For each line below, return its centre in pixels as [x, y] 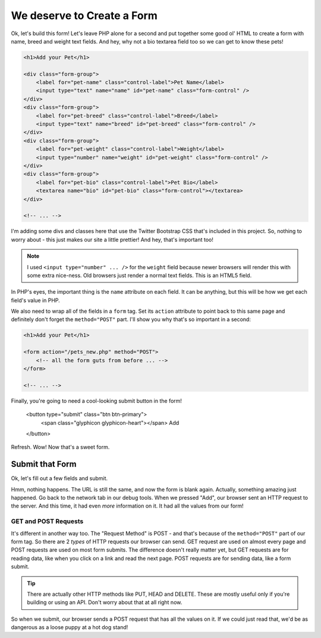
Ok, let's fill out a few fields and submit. [59, 478]
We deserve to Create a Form [84, 15]
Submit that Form [44, 464]
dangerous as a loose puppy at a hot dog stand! [70, 627]
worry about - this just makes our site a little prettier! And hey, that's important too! [112, 239]
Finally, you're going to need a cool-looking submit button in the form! [97, 401]
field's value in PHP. [36, 300]
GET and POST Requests [47, 521]
